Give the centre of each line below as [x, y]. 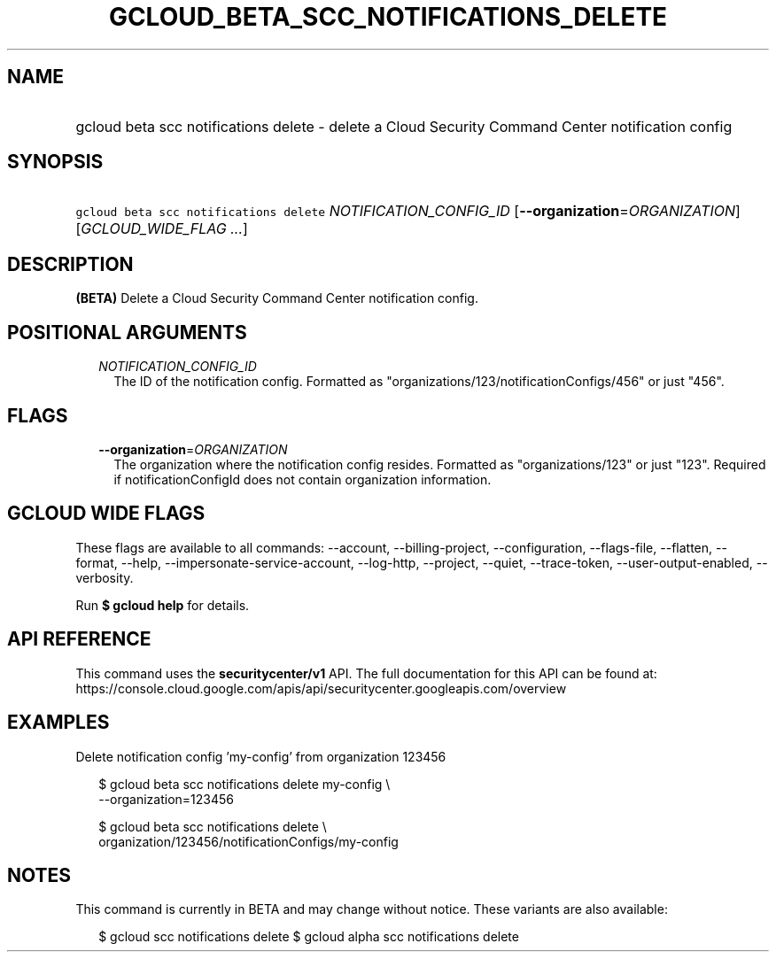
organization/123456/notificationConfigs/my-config [248, 841]
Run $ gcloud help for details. [163, 605]
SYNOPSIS [55, 162]
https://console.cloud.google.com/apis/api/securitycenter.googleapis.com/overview [321, 688]
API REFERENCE [79, 639]
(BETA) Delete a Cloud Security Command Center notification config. [277, 298]
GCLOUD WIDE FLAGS [106, 514]
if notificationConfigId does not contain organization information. [303, 479]
